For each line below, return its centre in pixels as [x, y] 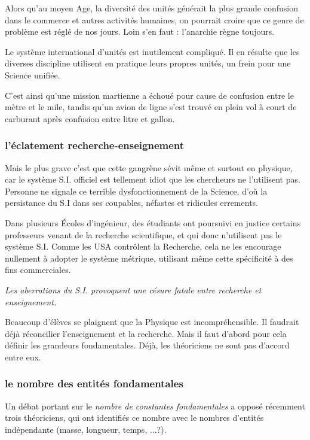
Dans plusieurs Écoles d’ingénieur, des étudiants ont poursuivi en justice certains [153, 222]
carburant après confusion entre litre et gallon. [90, 118]
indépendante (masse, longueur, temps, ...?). [86, 429]
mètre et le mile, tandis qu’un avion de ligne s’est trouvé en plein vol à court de [151, 107]
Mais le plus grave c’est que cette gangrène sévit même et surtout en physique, [149, 167]
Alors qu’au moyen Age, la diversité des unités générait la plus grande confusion [152, 8]
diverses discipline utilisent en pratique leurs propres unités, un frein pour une [148, 63]
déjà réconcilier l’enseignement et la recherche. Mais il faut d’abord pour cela [146, 333]
